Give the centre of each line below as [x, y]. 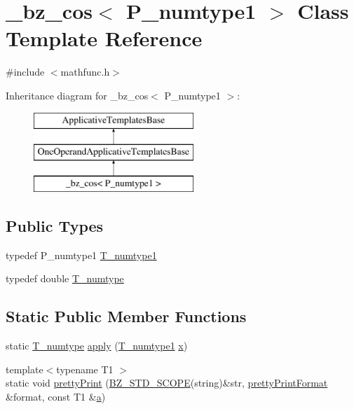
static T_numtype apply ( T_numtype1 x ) [97, 346]
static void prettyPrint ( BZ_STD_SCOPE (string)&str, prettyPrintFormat [167, 383]
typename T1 [85, 369]
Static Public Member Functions [126, 316]
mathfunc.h [85, 72]
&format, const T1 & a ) [56, 396]
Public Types [55, 225]
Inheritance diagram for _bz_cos [77, 95]
